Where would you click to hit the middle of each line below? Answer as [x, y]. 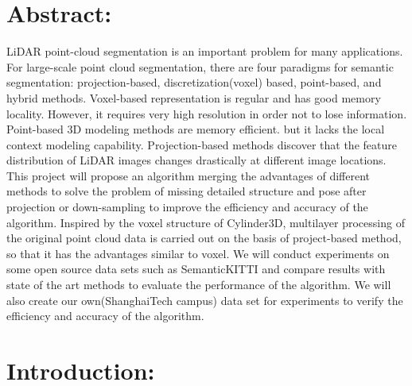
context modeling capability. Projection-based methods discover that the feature [202, 144]
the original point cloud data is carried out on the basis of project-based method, [204, 238]
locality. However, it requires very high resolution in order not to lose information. [207, 113]
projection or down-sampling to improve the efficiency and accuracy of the [187, 207]
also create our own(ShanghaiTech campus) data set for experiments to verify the [205, 300]
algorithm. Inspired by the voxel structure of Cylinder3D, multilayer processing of [206, 222]
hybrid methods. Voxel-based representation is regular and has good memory [194, 97]
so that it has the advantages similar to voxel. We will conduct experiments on [198, 253]
